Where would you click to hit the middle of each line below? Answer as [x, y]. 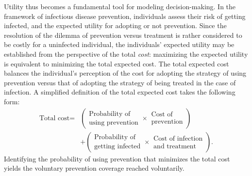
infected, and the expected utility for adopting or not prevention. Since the [115, 25]
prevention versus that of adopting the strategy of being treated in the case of [120, 82]
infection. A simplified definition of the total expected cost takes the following [120, 92]
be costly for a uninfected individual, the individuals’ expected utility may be [119, 44]
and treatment [175, 147]
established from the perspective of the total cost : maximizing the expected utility [126, 54]
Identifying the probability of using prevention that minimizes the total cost [117, 158]
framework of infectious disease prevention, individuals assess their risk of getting [125, 16]
